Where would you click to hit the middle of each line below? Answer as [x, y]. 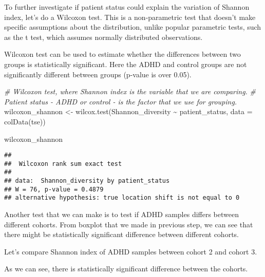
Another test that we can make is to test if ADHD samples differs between [122, 214]
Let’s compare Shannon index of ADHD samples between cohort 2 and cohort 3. [131, 251]
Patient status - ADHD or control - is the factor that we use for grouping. [121, 101]
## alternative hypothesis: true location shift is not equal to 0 [122, 198]
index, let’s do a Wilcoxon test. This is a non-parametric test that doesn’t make [130, 17]
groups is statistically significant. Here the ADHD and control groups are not [126, 64]
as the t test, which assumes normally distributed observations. [103, 37]
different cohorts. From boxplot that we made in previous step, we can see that [129, 224]
